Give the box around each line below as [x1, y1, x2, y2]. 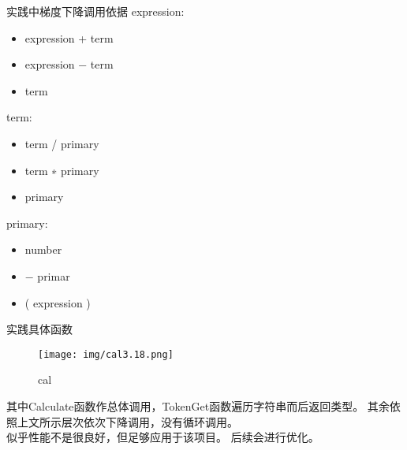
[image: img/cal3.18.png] [38, 348, 174, 360]
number [24, 241, 62, 258]
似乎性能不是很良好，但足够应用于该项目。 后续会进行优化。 [6, 429, 319, 445]
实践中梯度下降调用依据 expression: [6, 3, 185, 19]
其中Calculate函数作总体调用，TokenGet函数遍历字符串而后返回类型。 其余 [6, 397, 390, 414]
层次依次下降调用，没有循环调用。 [61, 413, 238, 430]
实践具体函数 [6, 321, 73, 337]
